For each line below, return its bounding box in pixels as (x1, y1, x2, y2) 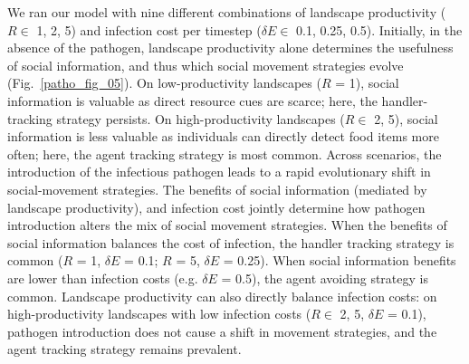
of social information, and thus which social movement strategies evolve (7, 55, 404, 74)
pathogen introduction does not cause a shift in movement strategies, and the (7, 321, 437, 340)
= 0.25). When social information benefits (223, 251, 456, 270)
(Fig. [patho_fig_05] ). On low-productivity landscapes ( (7, 73, 321, 92)
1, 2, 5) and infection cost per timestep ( (36, 20, 262, 39)
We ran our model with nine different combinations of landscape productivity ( (7, 3, 446, 21)
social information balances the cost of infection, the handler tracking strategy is (7, 233, 455, 252)
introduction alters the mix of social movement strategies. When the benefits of (7, 216, 447, 235)
